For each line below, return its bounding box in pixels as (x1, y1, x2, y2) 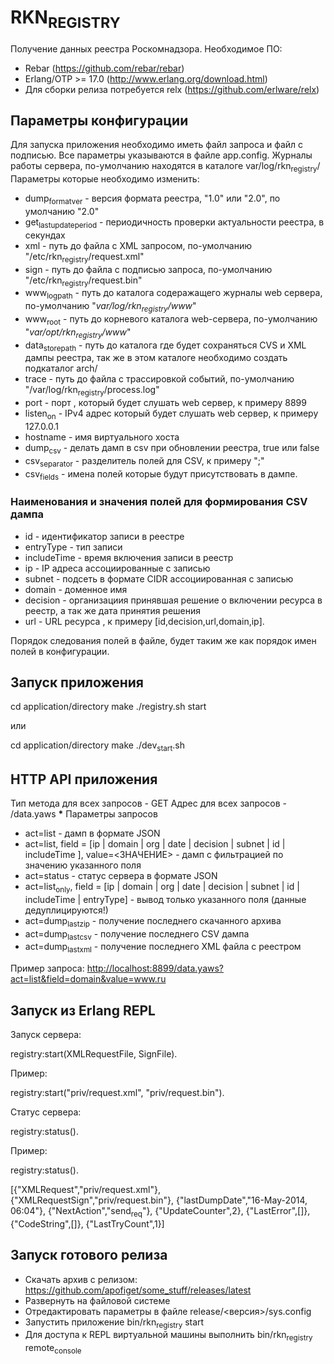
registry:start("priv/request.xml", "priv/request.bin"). (10, 1087, 225, 1099)
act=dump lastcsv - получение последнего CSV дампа (24, 927, 250, 942)
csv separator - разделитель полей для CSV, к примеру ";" (24, 454, 265, 469)
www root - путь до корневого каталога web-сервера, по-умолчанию (24, 312, 318, 327)
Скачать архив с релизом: (24, 1273, 138, 1285)
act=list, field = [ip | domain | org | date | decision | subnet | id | (24, 838, 286, 850)
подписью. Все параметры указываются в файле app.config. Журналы (10, 149, 313, 161)
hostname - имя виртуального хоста (24, 431, 180, 443)
